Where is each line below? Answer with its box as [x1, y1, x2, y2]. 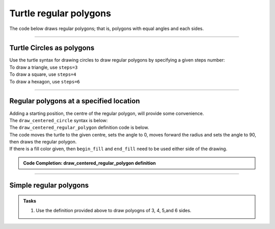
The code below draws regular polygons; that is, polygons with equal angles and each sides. [9, 25, 204, 32]
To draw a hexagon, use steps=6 [9, 78, 80, 84]
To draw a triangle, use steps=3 [9, 64, 78, 70]
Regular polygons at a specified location [9, 97, 140, 105]
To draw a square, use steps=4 [9, 71, 76, 77]
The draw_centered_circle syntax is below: [9, 117, 108, 123]
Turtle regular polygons [9, 8, 112, 19]
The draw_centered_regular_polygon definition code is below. [9, 125, 149, 131]
